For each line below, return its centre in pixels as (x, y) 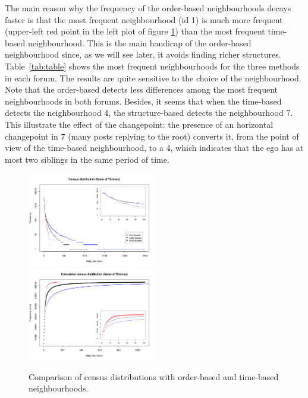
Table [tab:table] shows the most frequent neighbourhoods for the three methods (152, 66)
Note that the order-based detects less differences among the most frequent (142, 89)
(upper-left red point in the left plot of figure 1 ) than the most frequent (135, 31)
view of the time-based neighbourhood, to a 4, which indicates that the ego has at (154, 148)
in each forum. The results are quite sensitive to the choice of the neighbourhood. (153, 78)
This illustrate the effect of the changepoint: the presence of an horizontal (139, 124)
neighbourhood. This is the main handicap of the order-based (139, 42)
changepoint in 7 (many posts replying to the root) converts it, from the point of (152, 136)
